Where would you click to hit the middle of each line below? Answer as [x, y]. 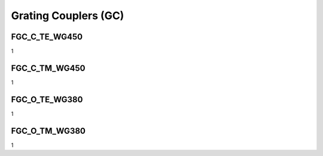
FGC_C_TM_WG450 [48, 68]
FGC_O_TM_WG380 [48, 131]
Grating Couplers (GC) [68, 16]
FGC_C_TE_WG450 [47, 37]
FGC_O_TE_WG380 [47, 100]
